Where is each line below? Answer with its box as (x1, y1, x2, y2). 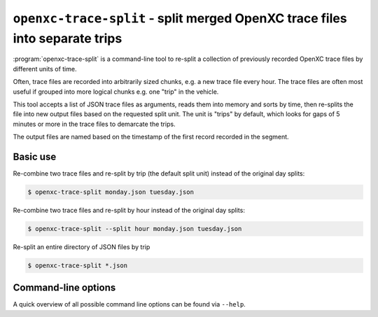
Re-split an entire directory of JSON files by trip (13, 242, 150, 251)
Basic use (13, 150, 57, 162)
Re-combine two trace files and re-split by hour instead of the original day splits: (13, 206, 245, 214)
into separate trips (13, 30, 122, 46)
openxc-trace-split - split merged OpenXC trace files (13, 10, 347, 26)
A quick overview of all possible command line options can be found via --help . (13, 300, 246, 309)
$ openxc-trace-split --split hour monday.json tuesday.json (27, 225, 242, 232)
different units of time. (13, 64, 77, 73)
